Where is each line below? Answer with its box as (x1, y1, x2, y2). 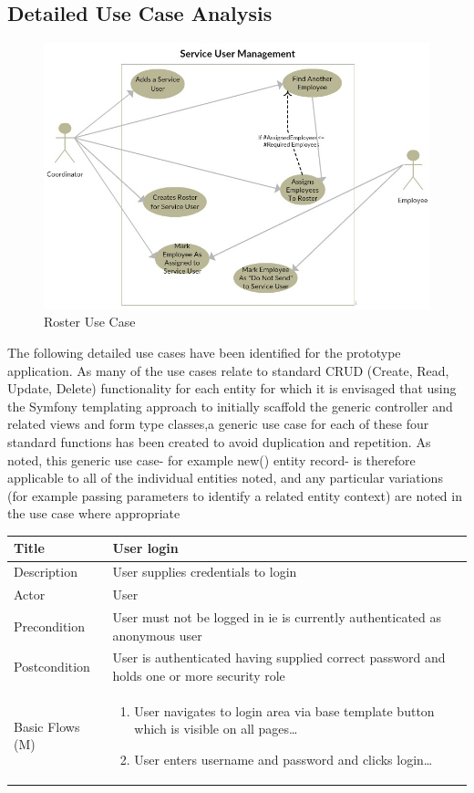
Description (14, 562, 77, 581)
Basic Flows (14, 716, 80, 736)
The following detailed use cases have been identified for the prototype (7, 343, 401, 362)
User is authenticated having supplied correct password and (112, 648, 446, 667)
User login (112, 538, 179, 558)
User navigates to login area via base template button (134, 701, 435, 720)
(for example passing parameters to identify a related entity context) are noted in (7, 485, 462, 505)
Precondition (14, 616, 86, 635)
